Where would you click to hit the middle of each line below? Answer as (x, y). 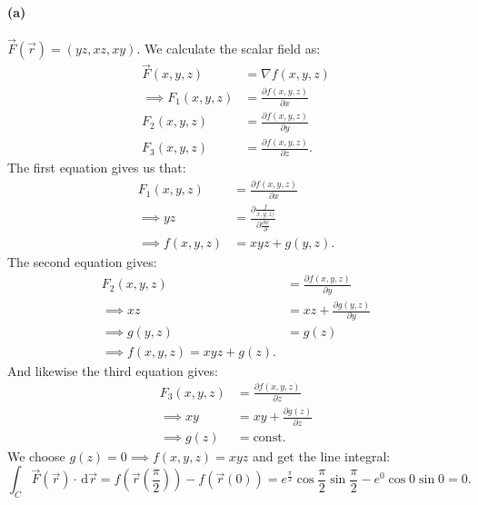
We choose (36, 455)
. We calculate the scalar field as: (229, 49)
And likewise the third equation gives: (113, 370)
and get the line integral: (321, 455)
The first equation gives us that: (97, 168)
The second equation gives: (82, 262)
